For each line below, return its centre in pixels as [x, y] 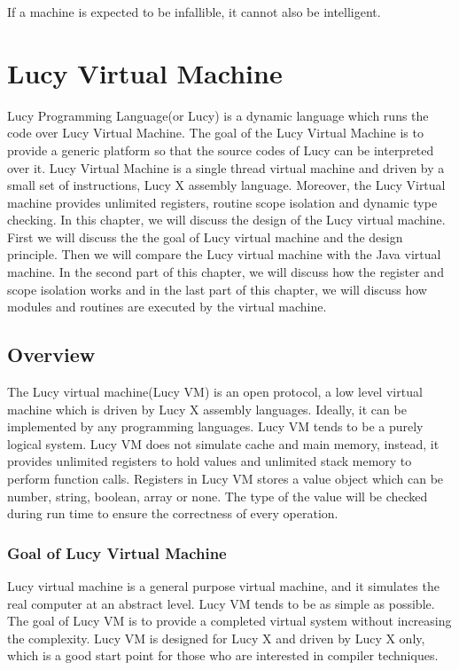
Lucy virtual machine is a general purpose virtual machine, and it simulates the [223, 586]
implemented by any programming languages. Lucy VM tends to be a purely [215, 426]
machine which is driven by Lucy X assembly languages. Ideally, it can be [207, 409]
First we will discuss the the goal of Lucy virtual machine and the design [205, 236]
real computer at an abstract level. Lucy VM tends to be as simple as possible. [221, 603]
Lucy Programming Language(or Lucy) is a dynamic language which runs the [218, 115]
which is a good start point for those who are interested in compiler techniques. [223, 655]
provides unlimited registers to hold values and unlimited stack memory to [210, 461]
